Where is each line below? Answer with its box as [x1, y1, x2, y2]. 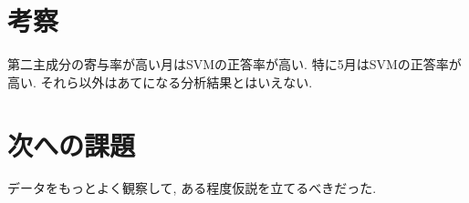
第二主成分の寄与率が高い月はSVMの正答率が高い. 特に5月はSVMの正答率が [7, 55, 462, 74]
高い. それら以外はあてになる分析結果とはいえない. [7, 72, 313, 91]
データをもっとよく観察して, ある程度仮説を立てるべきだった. [7, 178, 377, 198]
